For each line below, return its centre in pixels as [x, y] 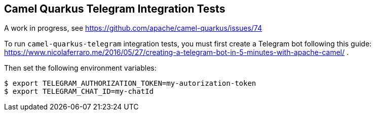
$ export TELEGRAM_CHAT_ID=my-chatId [79, 92]
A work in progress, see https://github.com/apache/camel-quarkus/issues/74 [133, 28]
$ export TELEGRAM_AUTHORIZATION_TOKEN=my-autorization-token [130, 83]
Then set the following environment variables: [80, 68]
